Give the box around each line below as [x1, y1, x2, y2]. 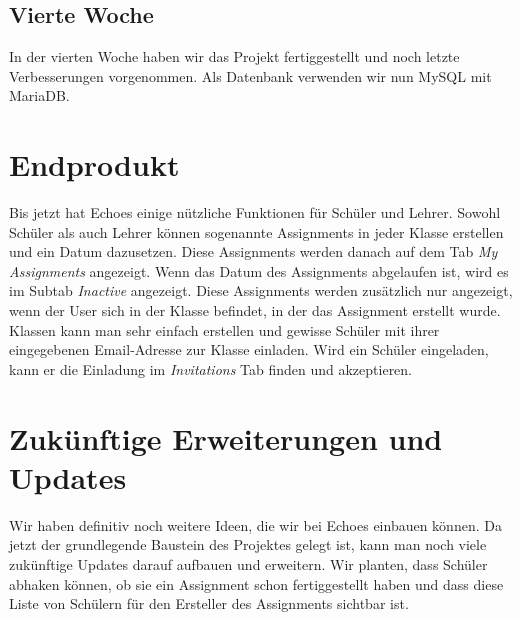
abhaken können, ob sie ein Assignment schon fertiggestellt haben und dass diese [9, 573, 504, 594]
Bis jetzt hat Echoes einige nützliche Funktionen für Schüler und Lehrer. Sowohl [9, 202, 501, 223]
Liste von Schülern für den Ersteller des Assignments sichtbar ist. [9, 593, 409, 614]
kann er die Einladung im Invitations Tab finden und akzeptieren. [9, 358, 413, 379]
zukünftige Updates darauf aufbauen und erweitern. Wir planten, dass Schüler [9, 553, 488, 574]
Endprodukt [9, 144, 180, 185]
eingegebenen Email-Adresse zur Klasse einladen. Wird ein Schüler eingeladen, [9, 339, 489, 360]
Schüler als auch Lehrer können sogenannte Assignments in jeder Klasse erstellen [9, 221, 504, 242]
